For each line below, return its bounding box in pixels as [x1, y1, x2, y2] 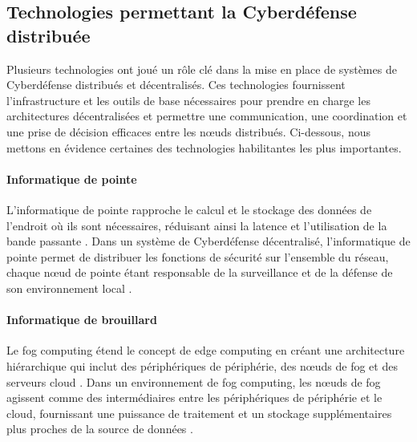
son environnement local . [6, 279, 132, 296]
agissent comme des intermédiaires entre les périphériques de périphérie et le [6, 389, 383, 406]
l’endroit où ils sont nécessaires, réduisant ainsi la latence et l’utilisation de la [6, 217, 387, 233]
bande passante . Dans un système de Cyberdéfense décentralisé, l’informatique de [6, 233, 411, 249]
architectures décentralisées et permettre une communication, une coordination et [6, 107, 407, 124]
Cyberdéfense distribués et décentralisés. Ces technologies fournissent [6, 76, 346, 93]
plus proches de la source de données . [6, 420, 193, 437]
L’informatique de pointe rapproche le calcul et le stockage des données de [6, 201, 372, 217]
